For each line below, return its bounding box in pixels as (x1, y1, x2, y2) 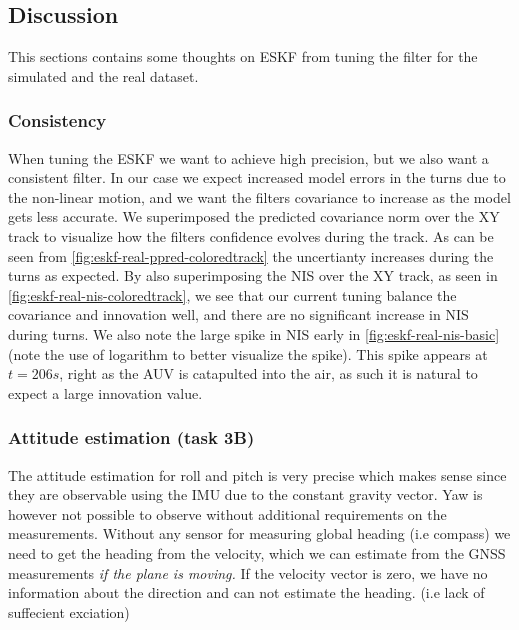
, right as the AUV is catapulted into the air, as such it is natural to (59, 363, 478, 384)
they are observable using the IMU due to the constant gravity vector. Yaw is (8, 484, 483, 505)
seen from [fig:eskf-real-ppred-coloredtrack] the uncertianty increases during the (8, 245, 494, 266)
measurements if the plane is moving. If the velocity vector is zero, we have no (8, 562, 488, 583)
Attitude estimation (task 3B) (8, 425, 255, 450)
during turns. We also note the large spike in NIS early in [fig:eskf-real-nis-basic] (8, 323, 500, 344)
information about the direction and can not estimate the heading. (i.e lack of (8, 582, 485, 603)
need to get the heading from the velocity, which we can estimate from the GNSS (8, 542, 506, 563)
